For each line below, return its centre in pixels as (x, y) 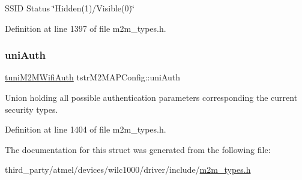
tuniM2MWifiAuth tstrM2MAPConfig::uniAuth (93, 77)
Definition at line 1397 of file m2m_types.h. (86, 28)
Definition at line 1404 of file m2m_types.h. (86, 129)
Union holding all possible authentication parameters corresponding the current (151, 97)
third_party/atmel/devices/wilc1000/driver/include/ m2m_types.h (128, 169)
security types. (32, 109)
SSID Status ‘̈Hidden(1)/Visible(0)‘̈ (70, 8)
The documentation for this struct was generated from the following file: (138, 149)
